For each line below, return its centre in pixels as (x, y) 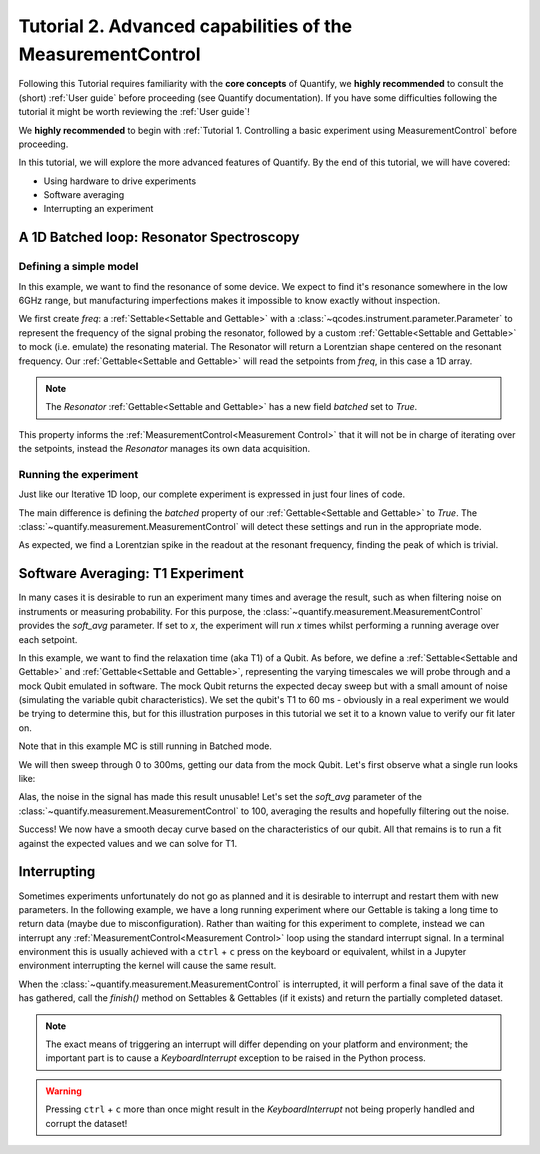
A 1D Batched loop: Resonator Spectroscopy (159, 237)
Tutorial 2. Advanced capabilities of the (185, 26)
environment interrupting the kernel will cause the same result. (147, 966)
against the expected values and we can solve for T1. (128, 843)
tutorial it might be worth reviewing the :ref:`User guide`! (134, 112)
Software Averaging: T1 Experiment (131, 573)
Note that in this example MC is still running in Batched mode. (145, 746)
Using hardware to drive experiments (120, 181)
